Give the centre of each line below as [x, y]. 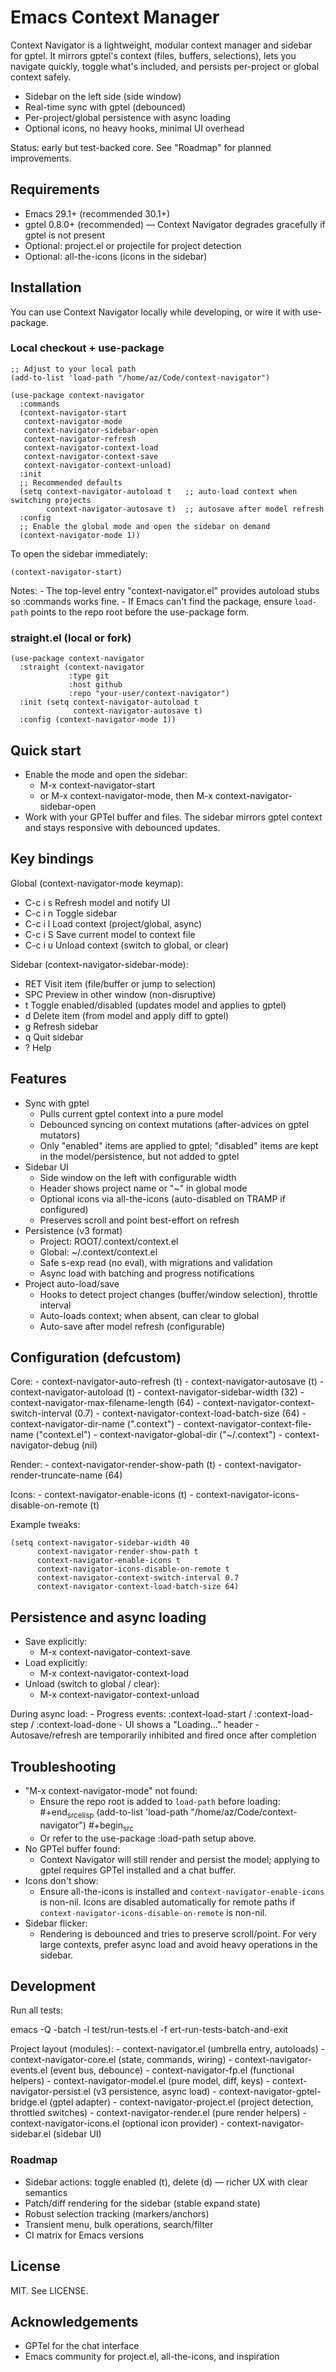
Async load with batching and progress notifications [147, 1273]
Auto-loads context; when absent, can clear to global [149, 1315]
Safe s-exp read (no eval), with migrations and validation [156, 1262]
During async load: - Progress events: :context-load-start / [131, 1714]
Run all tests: [36, 2010]
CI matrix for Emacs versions [84, 2235]
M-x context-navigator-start [97, 785]
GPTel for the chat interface [82, 2346]
